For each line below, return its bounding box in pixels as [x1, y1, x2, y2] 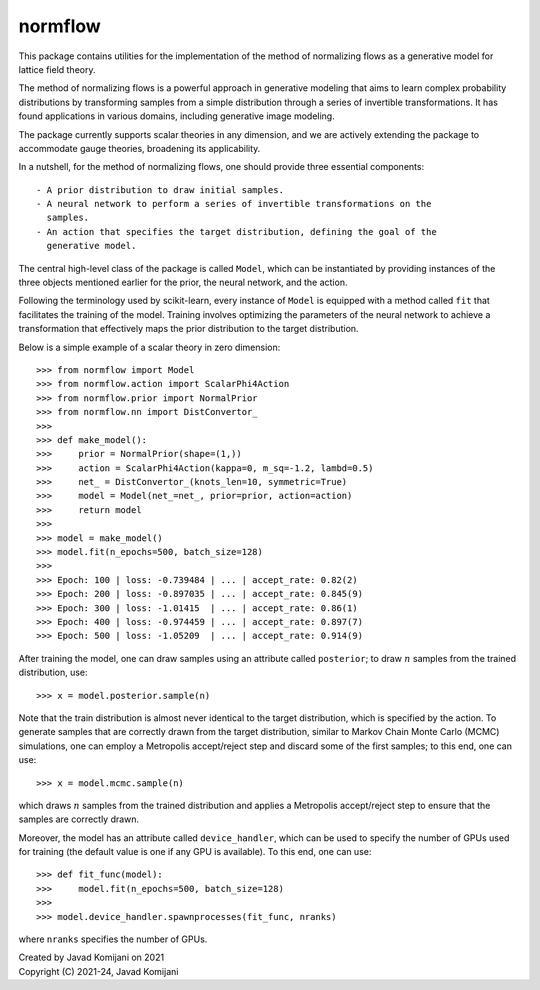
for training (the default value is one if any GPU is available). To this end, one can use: [18, 846, 372, 858]
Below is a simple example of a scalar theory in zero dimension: [18, 341, 281, 353]
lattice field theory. [18, 63, 96, 75]
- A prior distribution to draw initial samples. [36, 184, 285, 195]
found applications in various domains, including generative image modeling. [18, 110, 335, 122]
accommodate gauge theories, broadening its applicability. [18, 142, 261, 154]
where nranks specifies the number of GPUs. [18, 933, 208, 945]
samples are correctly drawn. [18, 813, 140, 825]
